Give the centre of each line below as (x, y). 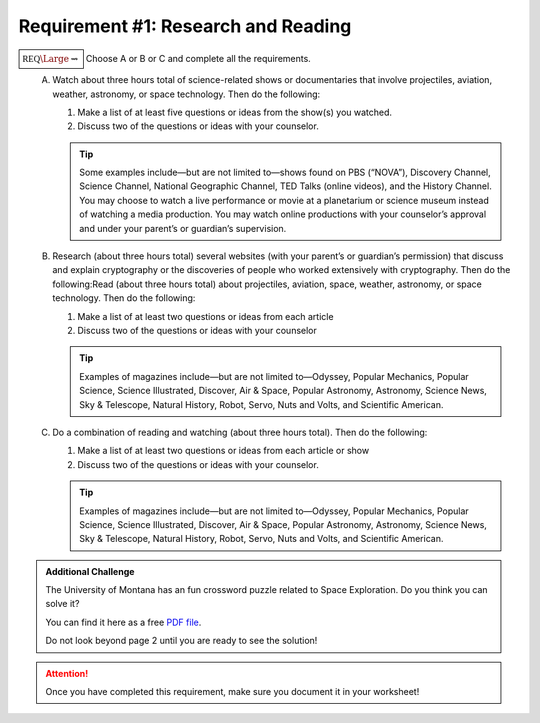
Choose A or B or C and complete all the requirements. (198, 58)
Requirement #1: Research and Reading (185, 26)
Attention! (67, 673)
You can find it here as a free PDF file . (123, 622)
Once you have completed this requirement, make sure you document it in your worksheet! (232, 692)
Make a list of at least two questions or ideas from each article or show (223, 451)
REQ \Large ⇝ (50, 58)
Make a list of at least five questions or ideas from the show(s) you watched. (235, 112)
